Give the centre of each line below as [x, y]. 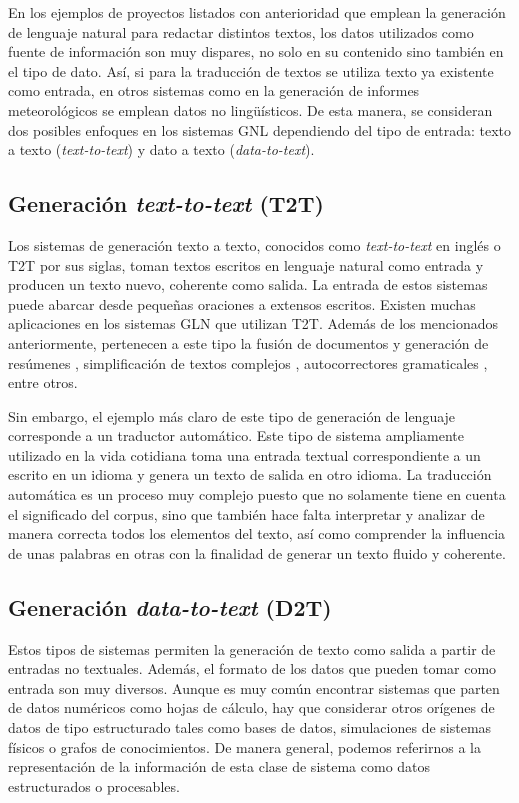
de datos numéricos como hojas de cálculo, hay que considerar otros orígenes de [251, 707]
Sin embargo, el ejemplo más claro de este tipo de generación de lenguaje [232, 415]
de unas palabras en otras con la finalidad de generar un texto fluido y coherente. [257, 552]
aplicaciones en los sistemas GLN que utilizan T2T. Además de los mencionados [253, 323]
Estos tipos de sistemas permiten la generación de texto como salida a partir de [252, 648]
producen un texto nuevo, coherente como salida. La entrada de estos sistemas [248, 284]
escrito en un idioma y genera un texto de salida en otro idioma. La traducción [250, 474]
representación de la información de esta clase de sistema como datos [219, 766]
